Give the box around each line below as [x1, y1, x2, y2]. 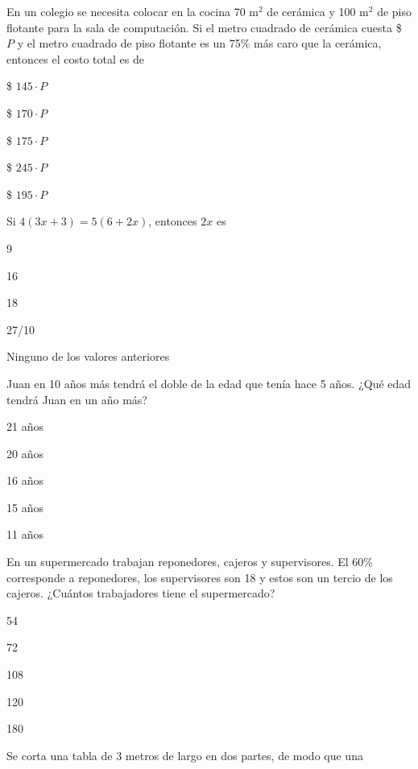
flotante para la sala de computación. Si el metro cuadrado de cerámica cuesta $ [6, 19, 402, 35]
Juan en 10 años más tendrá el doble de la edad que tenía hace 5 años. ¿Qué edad [6, 374, 412, 391]
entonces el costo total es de [6, 50, 144, 67]
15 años [6, 498, 43, 515]
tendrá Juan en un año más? [6, 391, 147, 407]
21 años [6, 418, 43, 435]
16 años [6, 472, 43, 489]
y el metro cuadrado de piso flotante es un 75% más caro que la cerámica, [17, 35, 382, 52]
